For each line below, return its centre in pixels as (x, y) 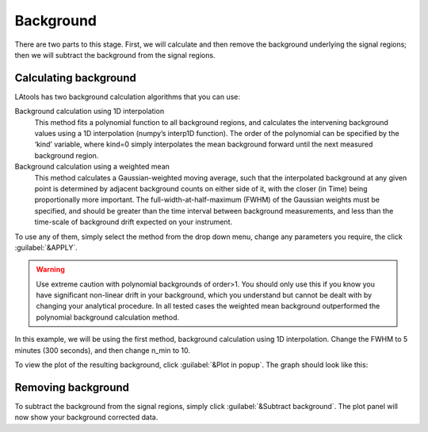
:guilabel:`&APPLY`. (46, 247)
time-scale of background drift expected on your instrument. (134, 222)
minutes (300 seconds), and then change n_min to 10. (102, 350)
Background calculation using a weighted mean (92, 167)
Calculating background (75, 78)
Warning (50, 270)
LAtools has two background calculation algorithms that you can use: (128, 97)
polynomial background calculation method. (108, 317)
